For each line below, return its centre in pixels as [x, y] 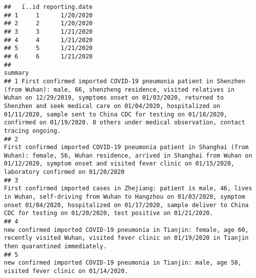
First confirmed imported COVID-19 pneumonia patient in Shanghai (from [126, 147]
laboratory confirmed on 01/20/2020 [64, 172]
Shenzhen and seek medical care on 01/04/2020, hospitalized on [112, 106]
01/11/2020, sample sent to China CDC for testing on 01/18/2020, [116, 114]
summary [17, 73]
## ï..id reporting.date [48, 7]
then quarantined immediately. [55, 247]
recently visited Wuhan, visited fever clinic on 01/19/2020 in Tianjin [126, 238]
